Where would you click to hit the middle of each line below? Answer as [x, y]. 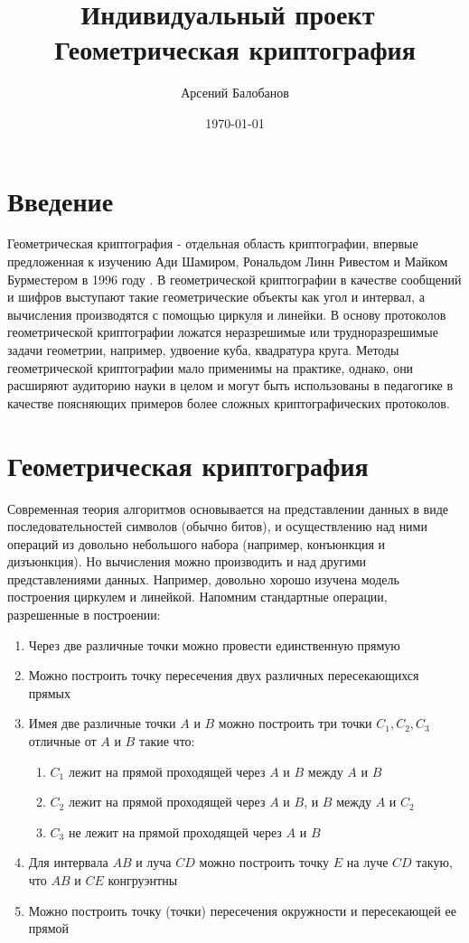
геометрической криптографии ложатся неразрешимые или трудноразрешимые [223, 332]
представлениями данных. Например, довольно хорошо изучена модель [203, 579]
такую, [434, 862]
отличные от [62, 741]
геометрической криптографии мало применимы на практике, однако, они [211, 367]
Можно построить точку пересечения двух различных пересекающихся [224, 675]
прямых [49, 692]
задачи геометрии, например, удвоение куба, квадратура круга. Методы [203, 350]
